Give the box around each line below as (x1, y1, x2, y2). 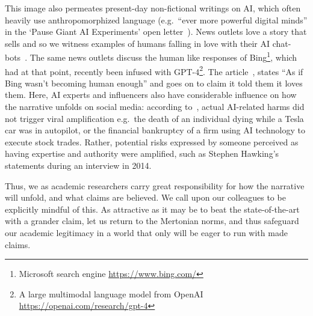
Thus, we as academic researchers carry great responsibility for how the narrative (5, 179, 305, 192)
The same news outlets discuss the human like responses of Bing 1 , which (29, 49, 297, 64)
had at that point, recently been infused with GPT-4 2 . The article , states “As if (5, 63, 303, 77)
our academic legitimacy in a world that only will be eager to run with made (5, 226, 288, 239)
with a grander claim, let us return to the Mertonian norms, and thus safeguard (5, 214, 299, 227)
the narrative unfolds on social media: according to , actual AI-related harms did (5, 100, 305, 113)
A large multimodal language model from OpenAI (19, 287, 203, 300)
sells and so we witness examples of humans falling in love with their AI (5, 37, 270, 49)
